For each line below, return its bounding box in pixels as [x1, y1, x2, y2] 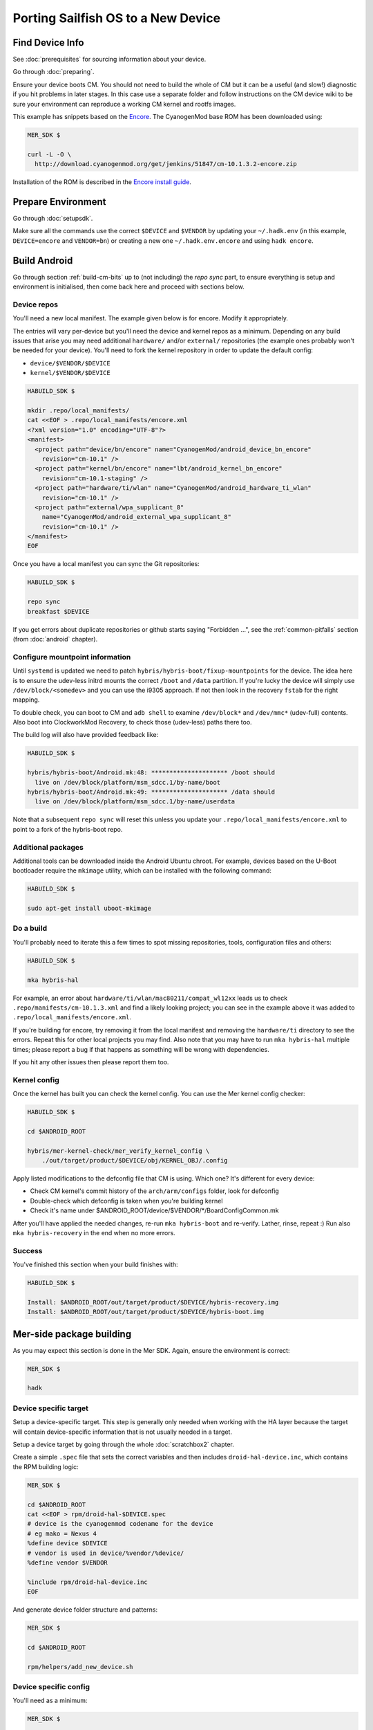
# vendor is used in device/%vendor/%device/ [27, 1549, 184, 1557]
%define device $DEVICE [27, 1540, 108, 1547]
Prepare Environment [12, 196, 106, 208]
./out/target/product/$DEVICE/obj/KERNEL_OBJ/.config [41, 1156, 228, 1164]
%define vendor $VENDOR [27, 1558, 108, 1567]
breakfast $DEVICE [27, 608, 90, 615]
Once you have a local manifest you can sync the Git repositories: [12, 560, 200, 568]
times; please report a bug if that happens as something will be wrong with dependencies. [12, 1045, 269, 1053]
